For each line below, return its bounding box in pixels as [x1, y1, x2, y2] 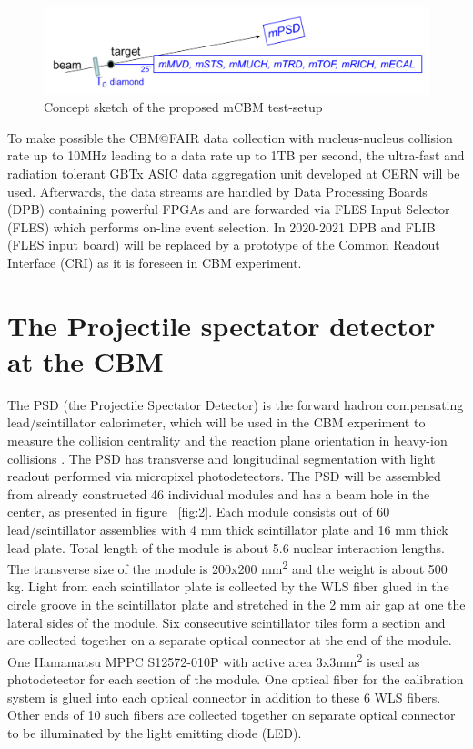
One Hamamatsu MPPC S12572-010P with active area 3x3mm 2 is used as [7, 649, 420, 671]
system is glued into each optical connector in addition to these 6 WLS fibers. [7, 687, 441, 706]
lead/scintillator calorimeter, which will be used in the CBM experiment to [7, 413, 426, 432]
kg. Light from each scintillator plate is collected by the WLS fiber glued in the [7, 577, 449, 596]
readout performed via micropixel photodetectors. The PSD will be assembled [7, 467, 441, 486]
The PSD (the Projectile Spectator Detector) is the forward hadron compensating [7, 395, 464, 414]
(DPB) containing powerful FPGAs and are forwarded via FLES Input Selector [7, 200, 450, 219]
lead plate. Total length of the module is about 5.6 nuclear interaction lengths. [7, 538, 445, 557]
